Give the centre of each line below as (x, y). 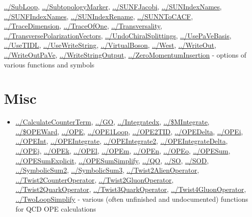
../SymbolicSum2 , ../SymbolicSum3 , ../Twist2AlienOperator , (107, 170)
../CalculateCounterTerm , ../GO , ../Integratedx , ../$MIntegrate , (113, 122)
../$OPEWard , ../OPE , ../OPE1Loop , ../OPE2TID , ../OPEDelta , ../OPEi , (129, 131)
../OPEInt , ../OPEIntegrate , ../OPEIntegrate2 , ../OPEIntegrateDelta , (122, 141)
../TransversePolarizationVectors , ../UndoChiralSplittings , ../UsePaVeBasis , (118, 35)
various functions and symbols (49, 64)
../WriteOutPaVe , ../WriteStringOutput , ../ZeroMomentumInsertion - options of (125, 54)
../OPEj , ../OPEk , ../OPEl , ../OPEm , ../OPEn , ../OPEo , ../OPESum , (123, 151)
